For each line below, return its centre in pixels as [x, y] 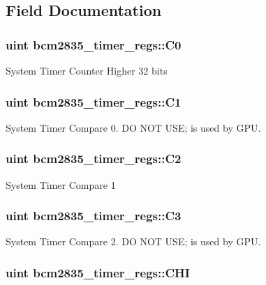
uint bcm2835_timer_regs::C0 [94, 44]
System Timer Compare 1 [61, 184]
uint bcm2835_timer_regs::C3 [94, 216]
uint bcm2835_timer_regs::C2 [94, 159]
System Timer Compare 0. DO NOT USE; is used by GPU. [133, 127]
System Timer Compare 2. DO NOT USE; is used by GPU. [133, 241]
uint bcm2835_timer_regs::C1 [94, 101]
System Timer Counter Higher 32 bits [87, 70]
